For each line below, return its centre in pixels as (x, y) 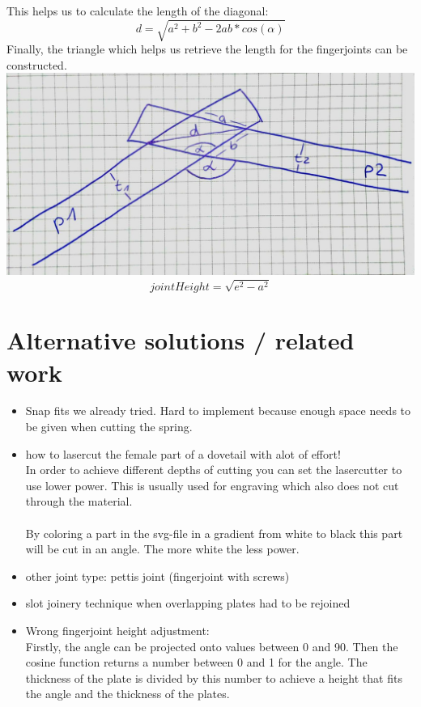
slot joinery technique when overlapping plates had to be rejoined (188, 603)
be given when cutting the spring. (109, 427)
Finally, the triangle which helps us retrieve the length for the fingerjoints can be (207, 49)
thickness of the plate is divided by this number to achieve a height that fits (214, 677)
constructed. (37, 64)
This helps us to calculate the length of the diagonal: (138, 11)
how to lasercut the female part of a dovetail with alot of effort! (183, 453)
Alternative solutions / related (181, 340)
